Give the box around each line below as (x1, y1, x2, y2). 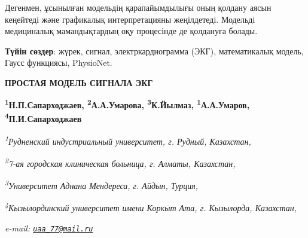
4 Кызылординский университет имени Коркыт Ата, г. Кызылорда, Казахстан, (5, 200, 297, 214)
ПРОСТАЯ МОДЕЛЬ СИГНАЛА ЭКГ (5, 76, 153, 89)
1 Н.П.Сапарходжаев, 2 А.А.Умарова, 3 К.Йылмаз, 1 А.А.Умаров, (5, 97, 250, 111)
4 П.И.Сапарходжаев (5, 111, 82, 125)
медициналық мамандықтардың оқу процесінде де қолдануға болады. (5, 25, 258, 37)
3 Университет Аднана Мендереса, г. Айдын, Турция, (5, 178, 198, 192)
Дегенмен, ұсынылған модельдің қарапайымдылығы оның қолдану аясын (5, 1, 272, 13)
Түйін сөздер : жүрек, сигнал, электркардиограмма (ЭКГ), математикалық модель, (5, 44, 304, 57)
